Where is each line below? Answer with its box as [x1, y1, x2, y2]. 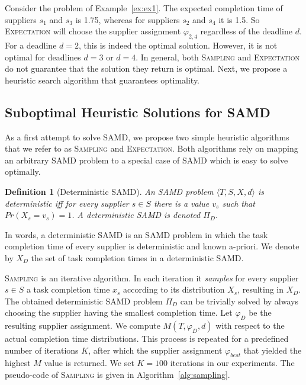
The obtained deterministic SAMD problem [5, 294, 163, 307]
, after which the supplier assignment [88, 344, 223, 356]
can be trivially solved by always [180, 294, 298, 307]
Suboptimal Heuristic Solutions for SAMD [5, 102, 270, 121]
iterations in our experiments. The [170, 357, 295, 369]
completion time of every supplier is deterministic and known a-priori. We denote [5, 240, 299, 252]
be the [249, 306, 272, 319]
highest [5, 357, 31, 369]
